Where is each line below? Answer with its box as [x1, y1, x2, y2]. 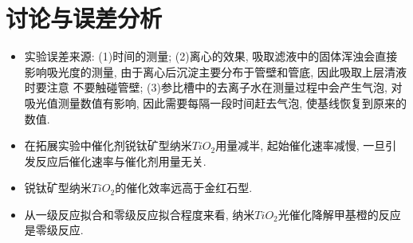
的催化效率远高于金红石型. [115, 179, 253, 196]
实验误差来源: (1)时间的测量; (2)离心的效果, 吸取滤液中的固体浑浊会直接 [24, 48, 398, 65]
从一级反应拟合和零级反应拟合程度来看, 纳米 [24, 206, 255, 222]
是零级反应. [24, 221, 84, 238]
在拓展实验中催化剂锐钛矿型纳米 [24, 137, 192, 154]
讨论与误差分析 [6, 2, 163, 34]
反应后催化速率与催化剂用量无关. [35, 152, 206, 169]
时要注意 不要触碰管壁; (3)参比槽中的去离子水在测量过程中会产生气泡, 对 [24, 79, 403, 96]
